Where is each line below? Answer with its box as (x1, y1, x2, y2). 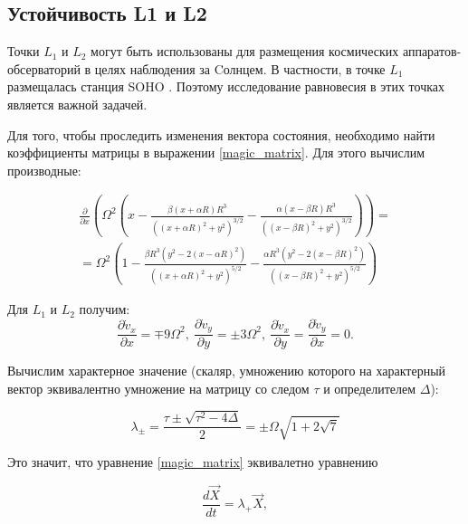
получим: (79, 300, 130, 319)
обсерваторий (7, 59, 81, 78)
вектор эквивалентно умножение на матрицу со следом (7, 378, 310, 397)
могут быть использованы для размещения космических (91, 42, 399, 61)
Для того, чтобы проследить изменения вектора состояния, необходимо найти (7, 125, 435, 144)
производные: (7, 160, 81, 179)
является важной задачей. (7, 94, 148, 113)
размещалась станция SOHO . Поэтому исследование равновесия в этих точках (7, 77, 445, 96)
